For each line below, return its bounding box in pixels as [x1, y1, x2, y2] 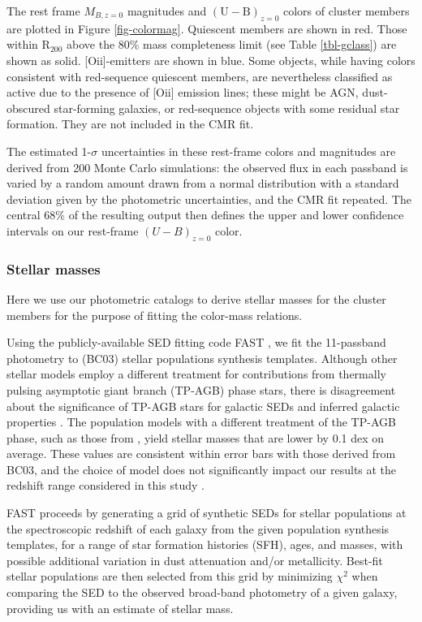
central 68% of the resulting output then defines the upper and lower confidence [6, 206, 404, 223]
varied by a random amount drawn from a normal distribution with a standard [6, 175, 399, 192]
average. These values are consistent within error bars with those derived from [6, 445, 396, 462]
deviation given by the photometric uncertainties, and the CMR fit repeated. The [6, 190, 411, 207]
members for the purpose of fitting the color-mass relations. [6, 306, 303, 323]
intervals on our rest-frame [6, 222, 139, 239]
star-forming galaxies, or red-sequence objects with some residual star [54, 99, 400, 116]
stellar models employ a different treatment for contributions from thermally [6, 365, 386, 382]
